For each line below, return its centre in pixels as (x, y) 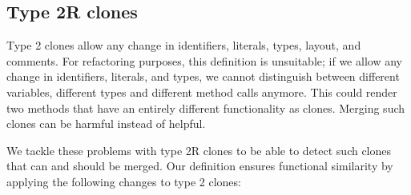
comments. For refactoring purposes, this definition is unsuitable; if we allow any (204, 60)
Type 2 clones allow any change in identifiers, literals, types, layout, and (184, 45)
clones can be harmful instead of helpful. (106, 123)
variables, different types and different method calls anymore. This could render (202, 92)
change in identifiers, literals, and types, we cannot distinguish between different (203, 76)
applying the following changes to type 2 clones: (124, 181)
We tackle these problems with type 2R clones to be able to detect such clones (199, 150)
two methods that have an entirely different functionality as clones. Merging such (206, 107)
